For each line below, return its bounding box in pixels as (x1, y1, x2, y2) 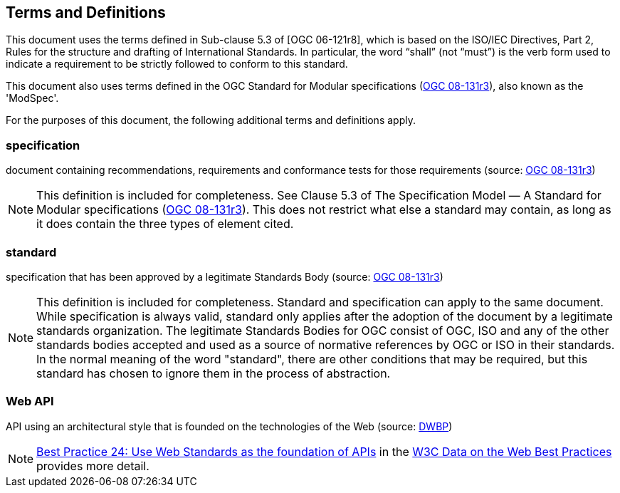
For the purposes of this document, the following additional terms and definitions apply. (6, 114, 416, 127)
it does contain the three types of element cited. (36, 217, 294, 232)
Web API (6, 394, 54, 409)
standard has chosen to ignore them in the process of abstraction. (36, 365, 391, 380)
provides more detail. (36, 458, 149, 473)
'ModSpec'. (6, 92, 59, 105)
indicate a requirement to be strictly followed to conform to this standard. (6, 58, 348, 71)
